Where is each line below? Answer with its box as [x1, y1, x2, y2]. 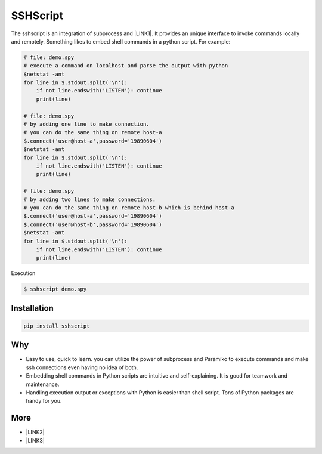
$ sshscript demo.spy [23, 286, 87, 292]
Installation [11, 303, 54, 313]
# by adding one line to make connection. [23, 121, 150, 128]
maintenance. [26, 381, 60, 388]
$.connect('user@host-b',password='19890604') [23, 221, 162, 228]
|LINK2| [26, 428, 45, 436]
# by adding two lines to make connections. [23, 196, 156, 203]
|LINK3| [26, 437, 45, 444]
